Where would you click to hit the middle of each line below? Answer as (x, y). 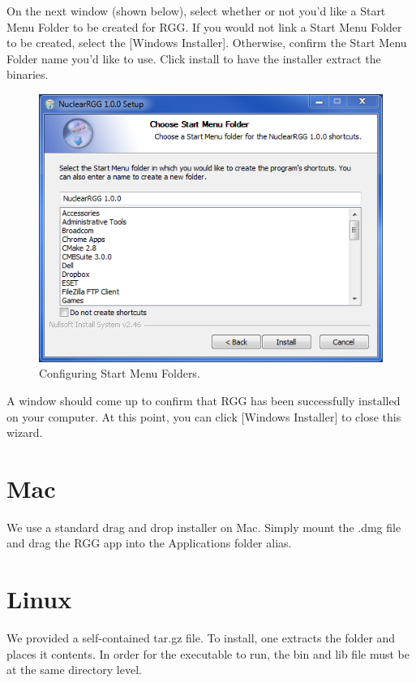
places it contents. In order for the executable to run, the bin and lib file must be (208, 653)
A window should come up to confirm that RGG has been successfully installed (204, 400)
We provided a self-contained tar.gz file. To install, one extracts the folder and (201, 638)
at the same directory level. (74, 670)
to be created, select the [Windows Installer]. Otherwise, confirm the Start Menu (207, 43)
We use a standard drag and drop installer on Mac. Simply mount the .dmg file (204, 527)
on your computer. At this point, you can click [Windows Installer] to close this (204, 416)
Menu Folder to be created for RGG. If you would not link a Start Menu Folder (204, 26)
